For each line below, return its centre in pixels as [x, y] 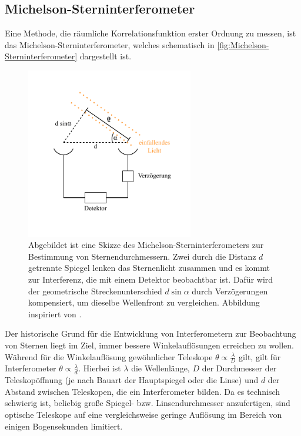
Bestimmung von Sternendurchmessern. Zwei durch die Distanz [142, 256]
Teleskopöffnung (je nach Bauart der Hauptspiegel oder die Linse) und [132, 380]
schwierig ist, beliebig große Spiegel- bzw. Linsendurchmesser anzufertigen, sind [148, 403]
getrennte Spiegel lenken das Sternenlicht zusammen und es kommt [149, 268]
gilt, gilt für [260, 356]
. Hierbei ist [100, 368]
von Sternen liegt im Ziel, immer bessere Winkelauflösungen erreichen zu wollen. [149, 345]
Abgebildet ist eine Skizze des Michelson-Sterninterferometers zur [146, 245]
